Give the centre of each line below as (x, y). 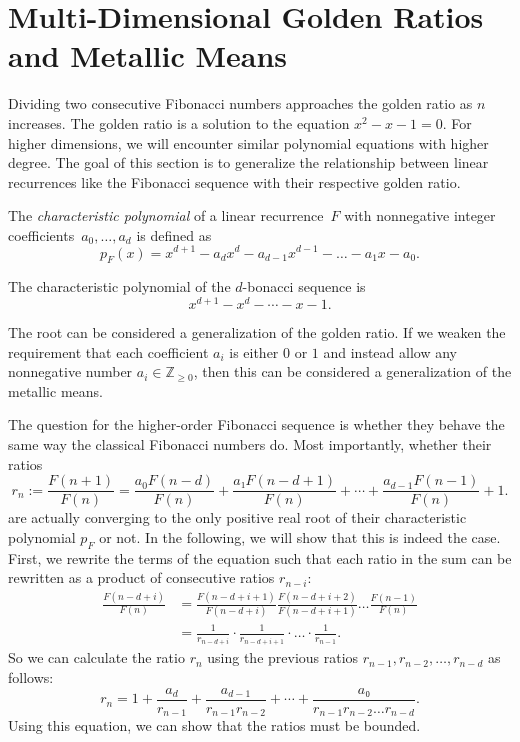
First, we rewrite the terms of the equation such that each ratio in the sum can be (260, 557)
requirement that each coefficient (108, 351)
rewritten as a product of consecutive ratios (141, 577)
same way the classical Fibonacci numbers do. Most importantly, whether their (250, 443)
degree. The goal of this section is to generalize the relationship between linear (248, 162)
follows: (31, 677)
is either (254, 351)
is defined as (174, 234)
